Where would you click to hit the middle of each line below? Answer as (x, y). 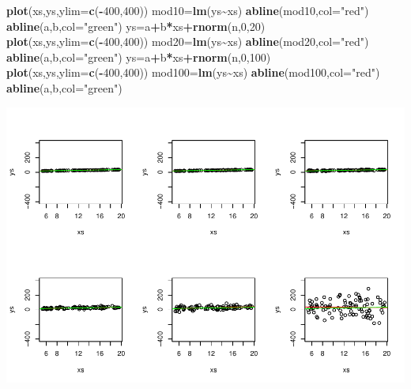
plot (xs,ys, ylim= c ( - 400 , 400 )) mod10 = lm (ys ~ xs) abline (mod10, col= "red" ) (188, 10)
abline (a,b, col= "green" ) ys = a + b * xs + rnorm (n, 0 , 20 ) (136, 26)
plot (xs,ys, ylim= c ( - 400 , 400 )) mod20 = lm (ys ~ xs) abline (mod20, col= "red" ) (188, 42)
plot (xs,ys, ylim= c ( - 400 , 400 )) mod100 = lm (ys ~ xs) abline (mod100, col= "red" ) (193, 72)
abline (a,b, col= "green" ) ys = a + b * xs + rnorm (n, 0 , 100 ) (139, 57)
